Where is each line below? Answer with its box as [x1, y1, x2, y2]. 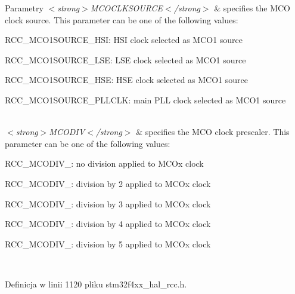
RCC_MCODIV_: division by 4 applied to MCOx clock [5, 218, 211, 230]
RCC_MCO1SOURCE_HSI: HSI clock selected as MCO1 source [5, 33, 243, 46]
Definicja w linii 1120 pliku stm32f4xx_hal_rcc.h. [5, 277, 187, 290]
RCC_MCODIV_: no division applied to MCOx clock [5, 157, 204, 170]
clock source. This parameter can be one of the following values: [5, 13, 238, 26]
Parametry [5, 2, 44, 14]
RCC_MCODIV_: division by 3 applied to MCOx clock [5, 197, 211, 210]
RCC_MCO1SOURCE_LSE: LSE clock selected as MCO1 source [5, 53, 246, 66]
